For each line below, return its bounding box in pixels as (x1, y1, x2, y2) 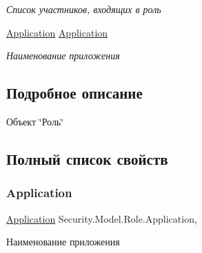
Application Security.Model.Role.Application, (6, 211, 197, 225)
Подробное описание (6, 82, 143, 103)
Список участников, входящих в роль (6, 2, 161, 16)
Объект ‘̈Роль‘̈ (6, 114, 64, 128)
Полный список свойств (6, 148, 168, 169)
